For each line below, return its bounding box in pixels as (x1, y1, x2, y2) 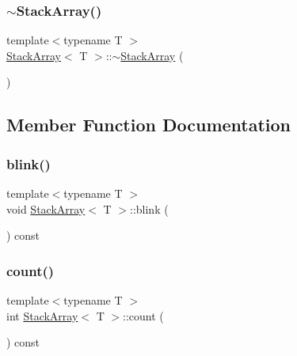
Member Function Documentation (6, 112, 291, 137)
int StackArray (6, 307, 78, 324)
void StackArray (6, 200, 86, 217)
